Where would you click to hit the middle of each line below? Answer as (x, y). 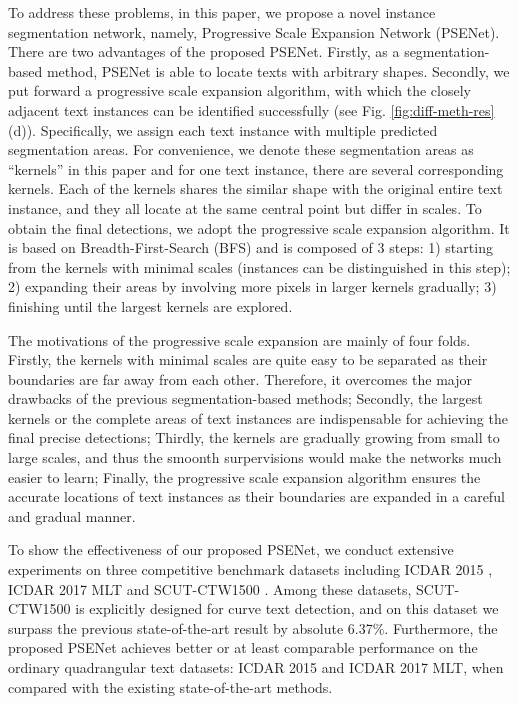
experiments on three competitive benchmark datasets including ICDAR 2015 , (250, 569)
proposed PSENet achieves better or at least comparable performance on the (243, 647)
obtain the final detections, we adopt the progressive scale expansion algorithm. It (259, 227)
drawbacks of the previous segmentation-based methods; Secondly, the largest (245, 398)
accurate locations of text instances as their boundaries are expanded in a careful (256, 496)
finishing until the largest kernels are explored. (150, 305)
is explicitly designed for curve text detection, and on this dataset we (287, 608)
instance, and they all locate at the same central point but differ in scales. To (245, 207)
